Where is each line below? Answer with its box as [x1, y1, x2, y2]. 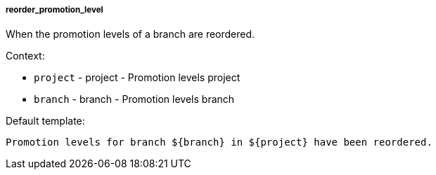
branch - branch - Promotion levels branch [34, 93, 235, 106]
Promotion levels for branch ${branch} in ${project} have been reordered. [6, 136, 432, 148]
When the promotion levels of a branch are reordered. [6, 28, 255, 41]
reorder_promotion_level [6, 5, 103, 15]
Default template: [6, 115, 85, 127]
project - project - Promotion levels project [34, 71, 241, 84]
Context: [6, 50, 45, 62]
